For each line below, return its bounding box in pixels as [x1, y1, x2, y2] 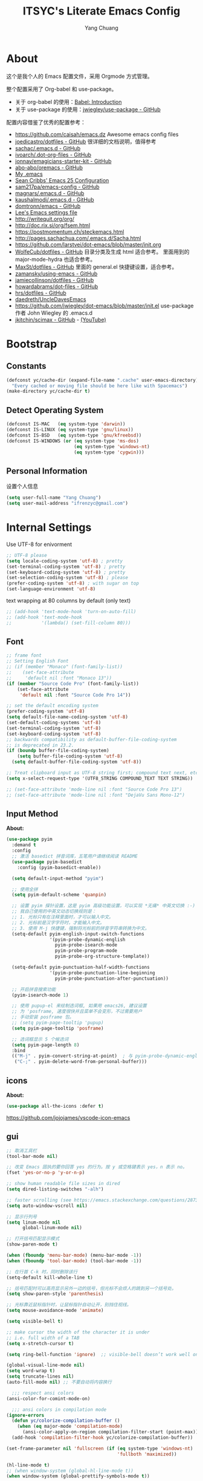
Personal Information [6, 466, 88, 476]
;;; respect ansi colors [11, 1390, 74, 1396]
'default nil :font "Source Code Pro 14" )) [19, 692, 131, 698]
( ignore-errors [6, 1412, 45, 1418]
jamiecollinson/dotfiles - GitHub [14, 276, 94, 283]
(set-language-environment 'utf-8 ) [6, 586, 96, 593]
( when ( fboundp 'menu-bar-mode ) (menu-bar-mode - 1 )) [6, 1252, 142, 1258]
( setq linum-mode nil [6, 1219, 61, 1226]
